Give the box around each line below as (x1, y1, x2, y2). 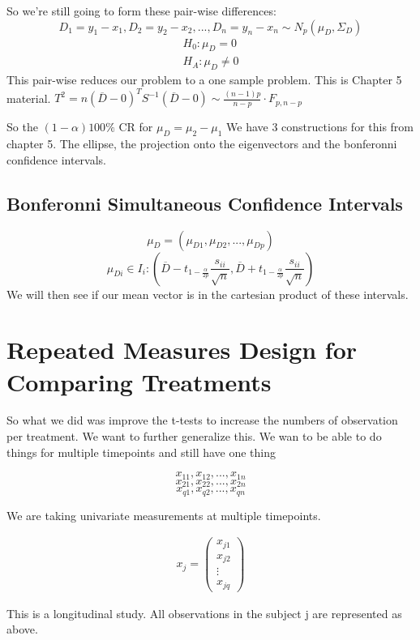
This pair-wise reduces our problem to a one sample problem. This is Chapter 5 (6, 71, 402, 88)
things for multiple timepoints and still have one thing (6, 443, 276, 460)
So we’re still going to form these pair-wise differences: (6, 2, 276, 19)
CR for (118, 118, 153, 135)
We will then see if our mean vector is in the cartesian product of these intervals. (6, 285, 409, 302)
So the (6, 118, 38, 135)
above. (6, 621, 38, 638)
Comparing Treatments (6, 365, 272, 398)
